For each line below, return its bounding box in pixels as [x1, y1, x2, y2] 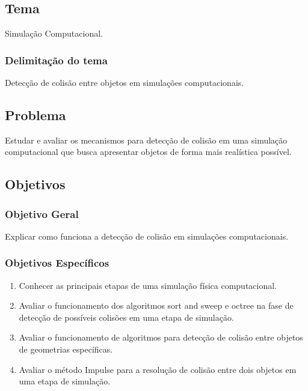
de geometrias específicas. [19, 342, 113, 355]
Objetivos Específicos [5, 255, 109, 270]
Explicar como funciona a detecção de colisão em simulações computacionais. [5, 229, 289, 242]
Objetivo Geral [5, 206, 79, 221]
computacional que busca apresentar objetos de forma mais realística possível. [5, 145, 292, 158]
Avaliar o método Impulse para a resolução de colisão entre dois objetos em [19, 363, 297, 375]
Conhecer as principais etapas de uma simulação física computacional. [19, 279, 277, 291]
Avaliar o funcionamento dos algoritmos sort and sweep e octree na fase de [19, 299, 294, 312]
